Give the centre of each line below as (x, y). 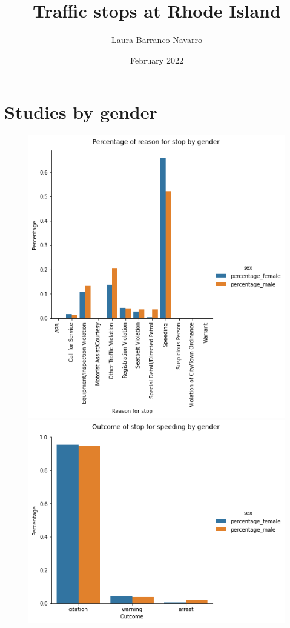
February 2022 (157, 60)
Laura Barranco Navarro (157, 40)
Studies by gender (81, 112)
